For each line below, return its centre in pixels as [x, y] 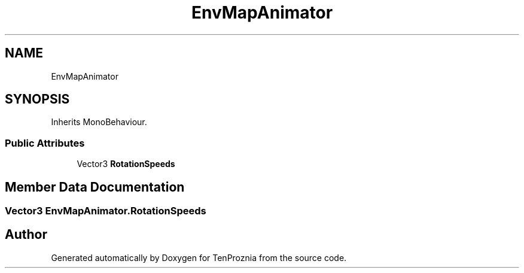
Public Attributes [45, 143]
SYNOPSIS [37, 99]
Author [26, 235]
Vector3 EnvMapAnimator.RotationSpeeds [106, 211]
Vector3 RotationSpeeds [126, 164]
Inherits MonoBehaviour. [99, 122]
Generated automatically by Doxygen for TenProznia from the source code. [199, 257]
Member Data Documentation [95, 187]
